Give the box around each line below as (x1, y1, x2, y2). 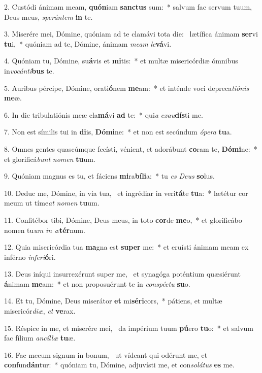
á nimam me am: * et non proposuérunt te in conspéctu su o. (4, 278, 190, 289)
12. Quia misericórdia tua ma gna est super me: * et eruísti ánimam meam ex (4, 242, 249, 252)
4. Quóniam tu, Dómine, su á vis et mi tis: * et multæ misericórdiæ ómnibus (4, 55, 238, 66)
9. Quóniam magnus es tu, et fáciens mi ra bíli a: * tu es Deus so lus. (4, 171, 215, 181)
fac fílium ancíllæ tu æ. (4, 332, 76, 343)
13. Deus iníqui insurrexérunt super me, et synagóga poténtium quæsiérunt (4, 268, 241, 279)
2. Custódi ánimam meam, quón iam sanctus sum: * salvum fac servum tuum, (4, 2, 252, 12)
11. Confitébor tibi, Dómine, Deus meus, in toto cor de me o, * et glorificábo (4, 214, 242, 225)
